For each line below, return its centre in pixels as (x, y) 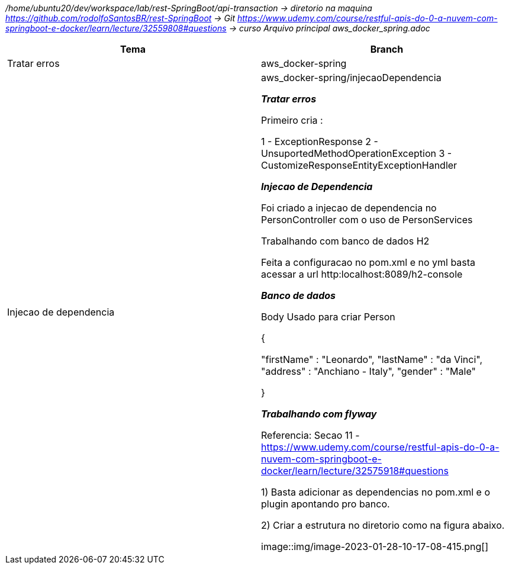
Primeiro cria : (292, 120)
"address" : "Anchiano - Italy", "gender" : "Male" (368, 371)
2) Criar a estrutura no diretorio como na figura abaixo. (383, 525)
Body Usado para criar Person (328, 317)
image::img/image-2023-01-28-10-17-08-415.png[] (375, 547)
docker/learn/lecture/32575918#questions (355, 471)
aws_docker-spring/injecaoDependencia (351, 78)
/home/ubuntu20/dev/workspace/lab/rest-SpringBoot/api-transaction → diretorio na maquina (189, 8)
